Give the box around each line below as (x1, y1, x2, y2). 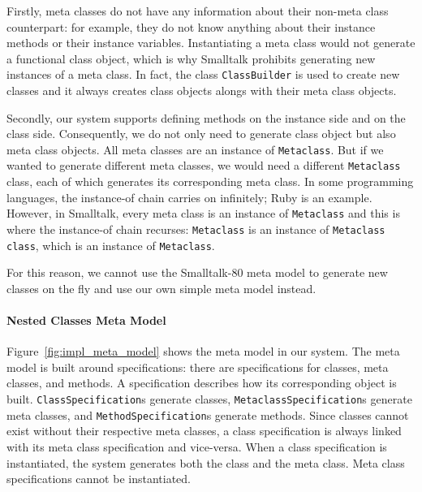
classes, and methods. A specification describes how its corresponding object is (6, 374, 397, 391)
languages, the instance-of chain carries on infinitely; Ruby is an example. (6, 188, 372, 205)
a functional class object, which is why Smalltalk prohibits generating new (6, 50, 376, 67)
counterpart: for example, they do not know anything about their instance (6, 18, 376, 35)
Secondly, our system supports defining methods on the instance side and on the (6, 109, 406, 126)
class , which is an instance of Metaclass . (6, 236, 215, 253)
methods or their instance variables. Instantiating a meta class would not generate (6, 34, 416, 51)
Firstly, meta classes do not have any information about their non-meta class (6, 2, 389, 19)
